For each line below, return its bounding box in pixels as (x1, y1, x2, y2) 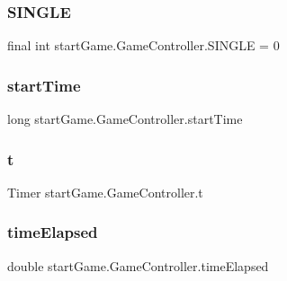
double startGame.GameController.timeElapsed (7, 256, 269, 275)
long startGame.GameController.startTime (7, 110, 243, 128)
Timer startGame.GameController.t (7, 182, 203, 201)
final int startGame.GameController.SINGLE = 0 (7, 36, 280, 55)
